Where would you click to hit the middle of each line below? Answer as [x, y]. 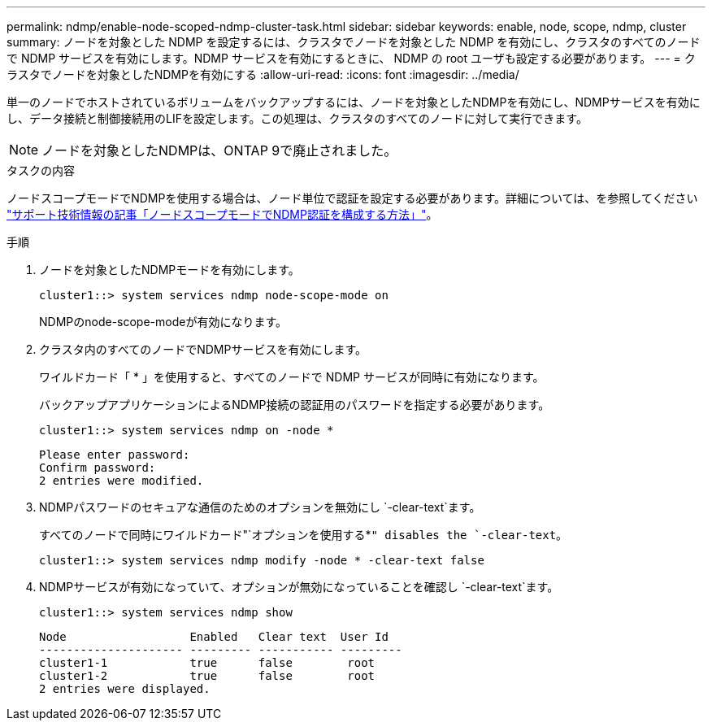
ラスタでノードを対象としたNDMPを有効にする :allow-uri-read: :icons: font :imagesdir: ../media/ [263, 74]
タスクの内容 [41, 170]
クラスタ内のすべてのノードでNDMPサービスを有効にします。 [203, 349]
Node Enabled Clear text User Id [214, 637]
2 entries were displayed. [125, 689]
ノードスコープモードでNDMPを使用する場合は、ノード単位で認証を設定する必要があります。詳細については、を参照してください [352, 198]
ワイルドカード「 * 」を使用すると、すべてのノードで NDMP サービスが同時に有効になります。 [292, 377]
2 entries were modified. [122, 481]
